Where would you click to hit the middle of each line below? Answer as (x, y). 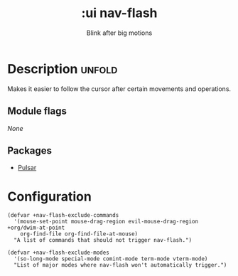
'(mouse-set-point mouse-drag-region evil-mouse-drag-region (106, 222)
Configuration (50, 196)
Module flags (37, 111)
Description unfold (63, 69)
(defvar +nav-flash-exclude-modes (59, 253)
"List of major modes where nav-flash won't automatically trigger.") (120, 265)
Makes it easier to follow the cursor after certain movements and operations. (119, 89)
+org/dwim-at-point (36, 228)
